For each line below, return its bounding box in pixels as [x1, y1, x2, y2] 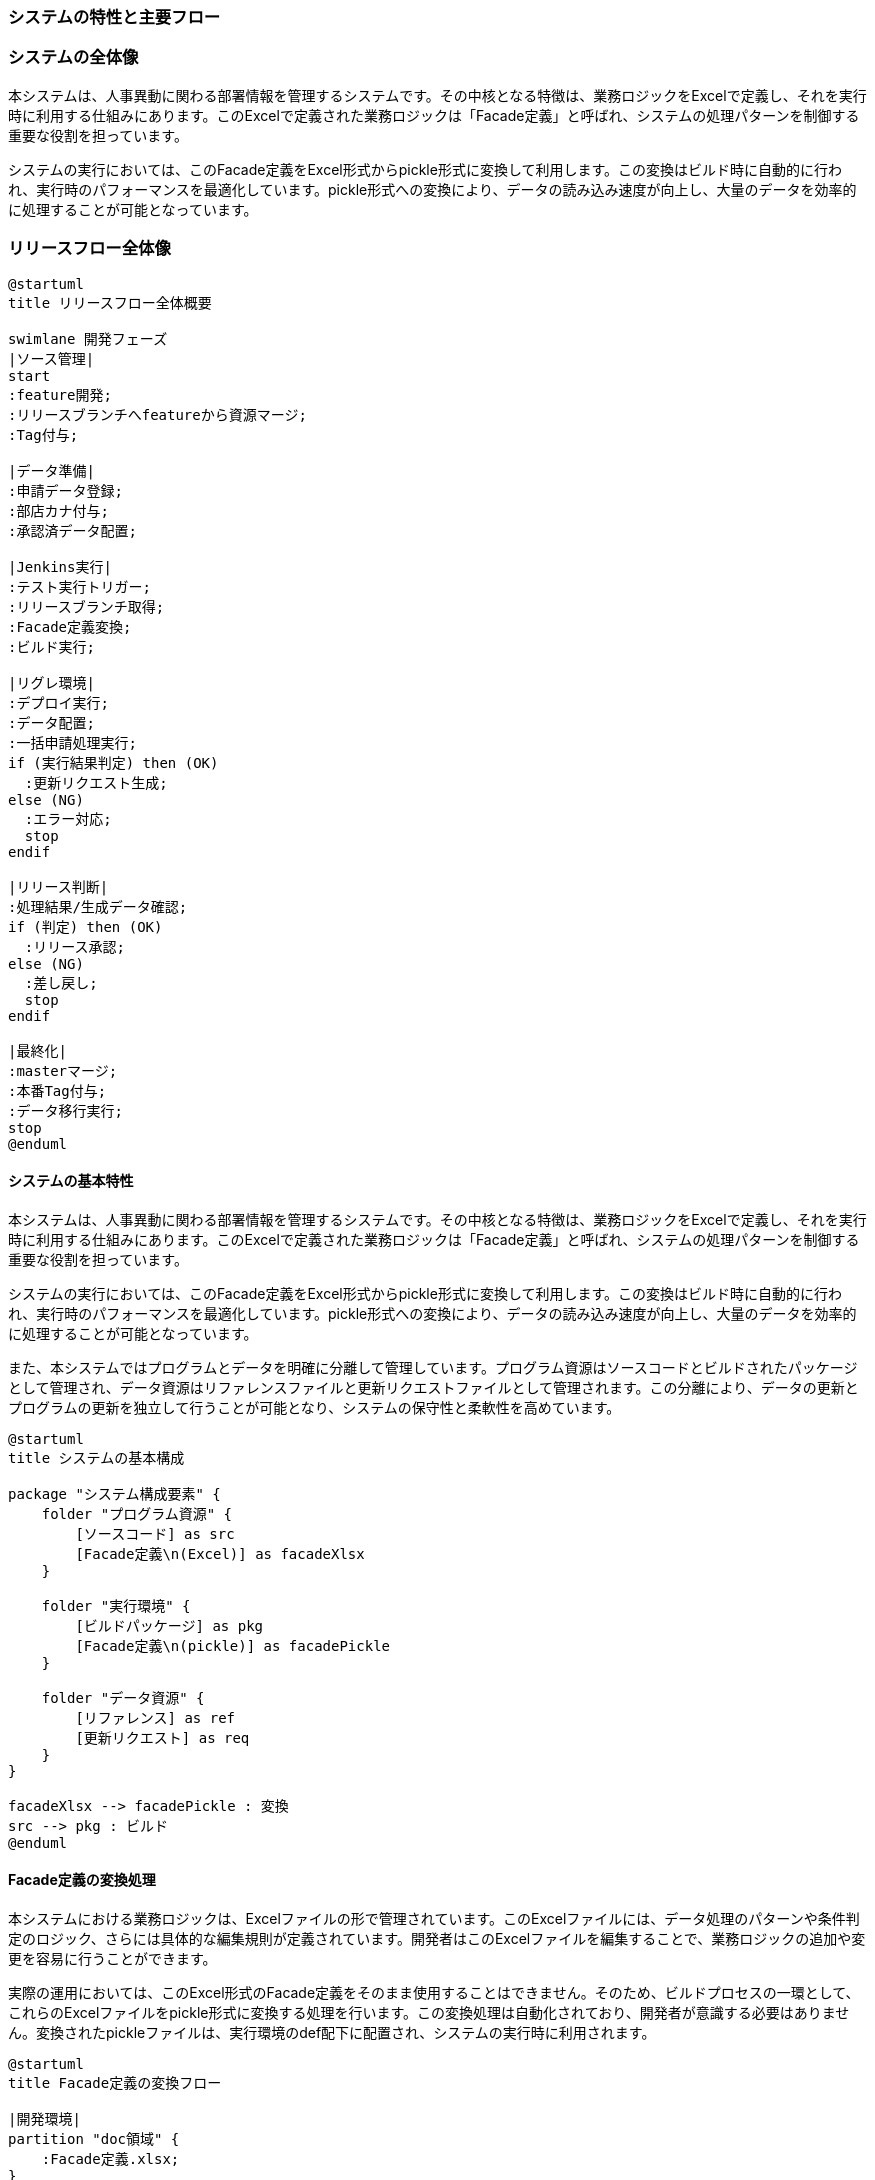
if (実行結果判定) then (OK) [8, 754, 219, 771]
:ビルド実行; [8, 638, 95, 655]
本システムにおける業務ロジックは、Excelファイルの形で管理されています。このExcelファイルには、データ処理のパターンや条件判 [8, 1909, 860, 1927]
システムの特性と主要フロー [8, 7, 221, 27]
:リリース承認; [24, 938, 126, 955]
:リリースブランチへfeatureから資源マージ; [8, 406, 307, 423]
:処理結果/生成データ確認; [8, 898, 188, 915]
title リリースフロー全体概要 [8, 294, 212, 311]
